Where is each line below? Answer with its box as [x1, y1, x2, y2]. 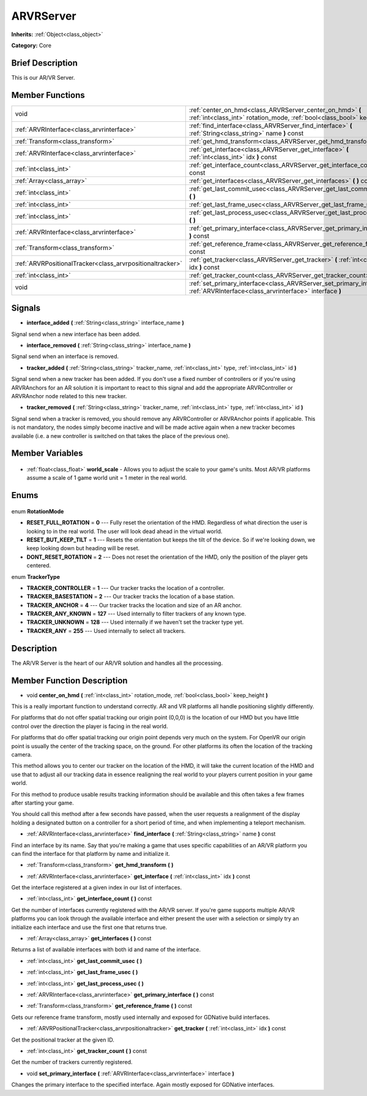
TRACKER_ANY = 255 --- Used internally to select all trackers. [26, 627, 186, 634]
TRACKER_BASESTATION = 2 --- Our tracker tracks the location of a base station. [26, 593, 235, 600]
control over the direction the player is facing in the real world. [11, 722, 168, 730]
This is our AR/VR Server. [11, 74, 75, 81]
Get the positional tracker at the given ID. [11, 1036, 114, 1043]
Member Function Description [11, 675, 128, 686]
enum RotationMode [11, 507, 64, 515]
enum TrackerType [11, 573, 61, 580]
